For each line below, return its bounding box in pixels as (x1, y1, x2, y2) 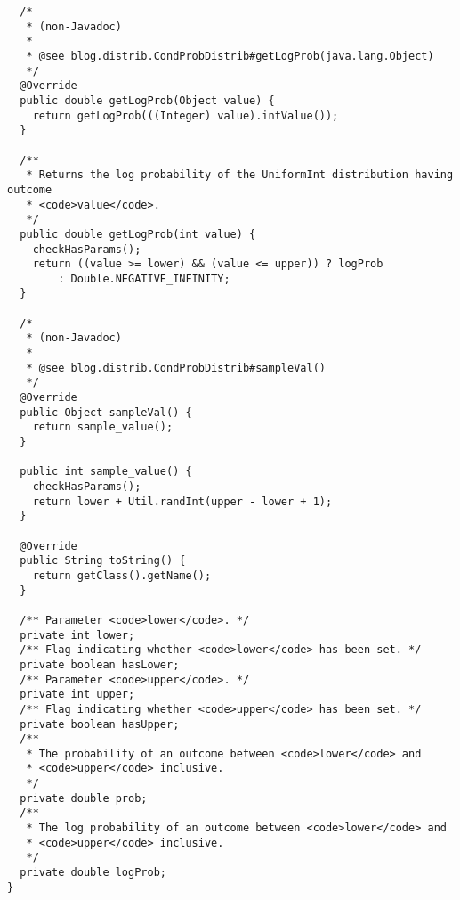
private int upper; (20, 688, 135, 701)
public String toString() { (20, 554, 186, 568)
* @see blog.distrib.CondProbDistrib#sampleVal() (26, 361, 326, 374)
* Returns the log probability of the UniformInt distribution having (26, 168, 454, 182)
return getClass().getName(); (32, 569, 212, 582)
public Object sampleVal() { (20, 405, 192, 419)
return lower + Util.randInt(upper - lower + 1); (32, 495, 333, 508)
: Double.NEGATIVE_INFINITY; (58, 272, 230, 285)
